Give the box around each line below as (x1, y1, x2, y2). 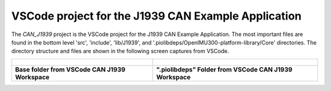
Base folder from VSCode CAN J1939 (15, 65, 126, 73)
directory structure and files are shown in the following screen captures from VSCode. (11, 48, 229, 55)
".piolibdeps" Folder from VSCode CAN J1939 (156, 65, 292, 73)
